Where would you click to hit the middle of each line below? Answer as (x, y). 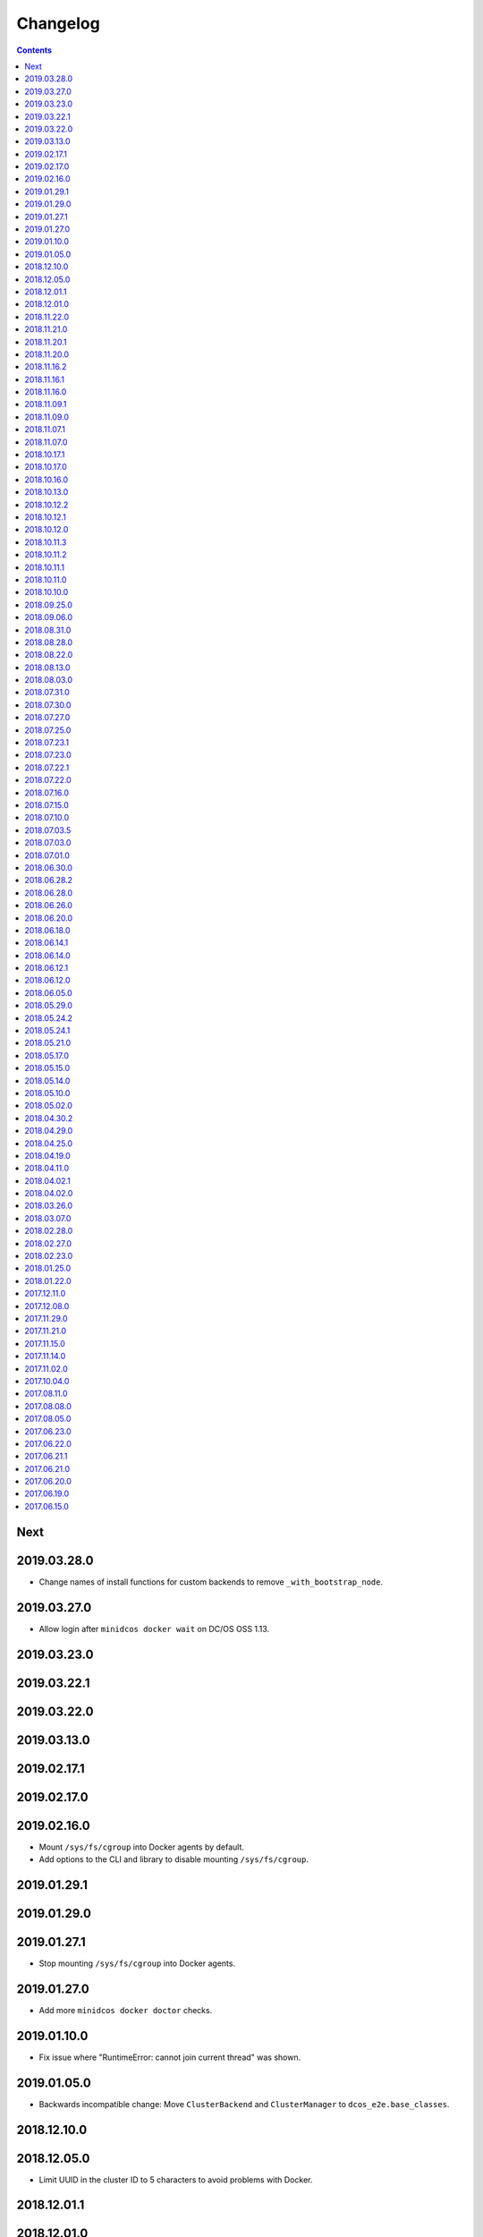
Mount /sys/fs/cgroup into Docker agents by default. (142, 1847)
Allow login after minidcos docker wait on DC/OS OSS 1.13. (154, 1629)
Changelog (58, 23)
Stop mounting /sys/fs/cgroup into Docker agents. (137, 1963)
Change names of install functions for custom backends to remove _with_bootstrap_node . (211, 1582)
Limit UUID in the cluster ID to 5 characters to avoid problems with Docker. (176, 2180)
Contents (34, 50)
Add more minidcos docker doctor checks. (126, 2010)
